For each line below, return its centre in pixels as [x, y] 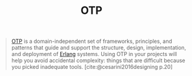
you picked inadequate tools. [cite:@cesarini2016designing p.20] [92, 67]
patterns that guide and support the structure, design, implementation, [99, 48]
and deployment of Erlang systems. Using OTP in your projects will [94, 54]
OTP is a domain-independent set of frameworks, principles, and [92, 41]
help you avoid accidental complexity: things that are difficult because [98, 60]
